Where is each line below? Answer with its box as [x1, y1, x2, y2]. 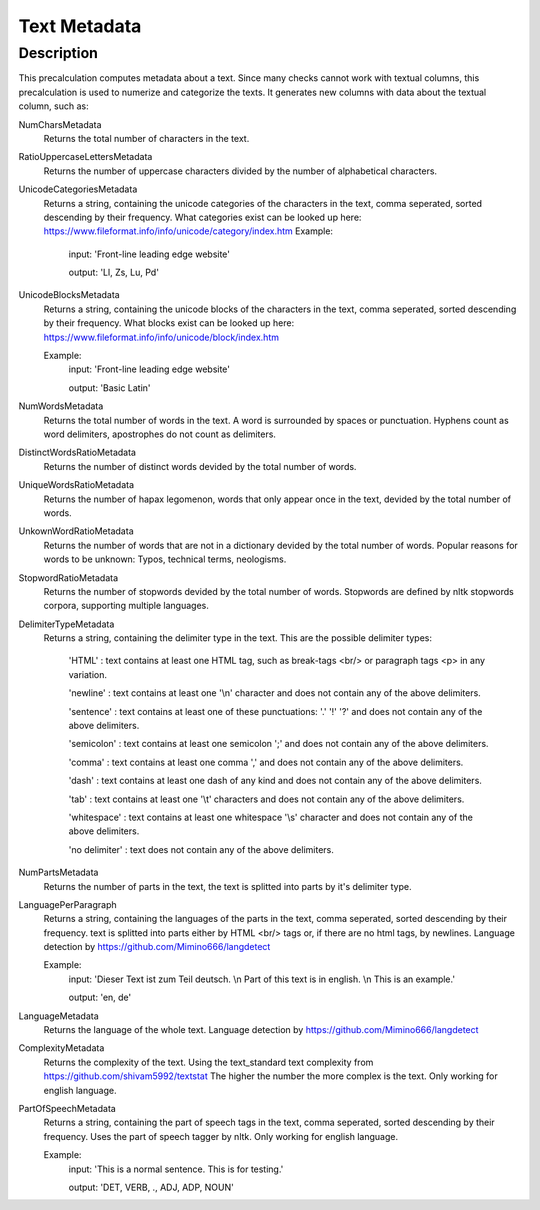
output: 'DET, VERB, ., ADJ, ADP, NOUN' [68, 1181, 234, 1193]
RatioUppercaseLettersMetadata [18, 151, 153, 163]
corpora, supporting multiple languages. [43, 600, 210, 612]
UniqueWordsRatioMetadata [18, 479, 135, 491]
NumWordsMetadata [18, 400, 104, 412]
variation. [68, 668, 107, 680]
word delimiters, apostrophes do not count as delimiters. [43, 428, 277, 440]
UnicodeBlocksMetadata [18, 289, 120, 301]
